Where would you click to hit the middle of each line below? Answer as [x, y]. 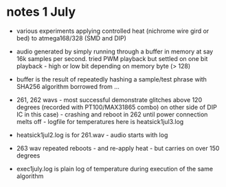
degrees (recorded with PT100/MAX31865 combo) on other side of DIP [116, 107]
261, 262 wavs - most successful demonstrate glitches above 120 [109, 99]
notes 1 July [41, 12]
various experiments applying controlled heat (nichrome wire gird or [113, 31]
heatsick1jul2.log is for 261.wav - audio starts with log [92, 135]
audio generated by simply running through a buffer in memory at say [115, 51]
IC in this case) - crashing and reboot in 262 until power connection [112, 114]
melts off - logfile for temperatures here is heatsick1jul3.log [100, 121]
